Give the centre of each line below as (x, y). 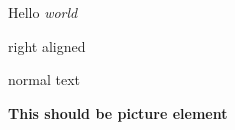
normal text (44, 79)
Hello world (43, 12)
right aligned (47, 45)
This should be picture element (118, 112)
